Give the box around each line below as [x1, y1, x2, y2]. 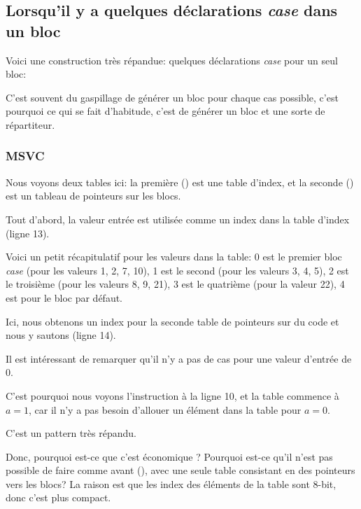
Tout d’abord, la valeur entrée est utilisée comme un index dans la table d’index [6, 211, 350, 226]
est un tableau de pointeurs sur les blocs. [6, 188, 181, 203]
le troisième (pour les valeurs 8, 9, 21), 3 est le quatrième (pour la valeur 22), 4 [6, 277, 345, 291]
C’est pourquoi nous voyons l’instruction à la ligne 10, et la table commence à [6, 388, 339, 403]
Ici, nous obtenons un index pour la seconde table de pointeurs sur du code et [6, 314, 339, 328]
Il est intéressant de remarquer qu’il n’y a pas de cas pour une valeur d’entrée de [6, 351, 352, 365]
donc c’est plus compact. [6, 490, 111, 505]
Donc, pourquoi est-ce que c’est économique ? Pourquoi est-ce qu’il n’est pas [6, 449, 333, 463]
